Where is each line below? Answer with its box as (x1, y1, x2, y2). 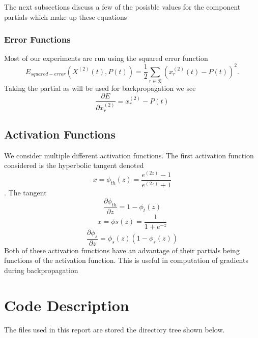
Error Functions (4, 33, 71, 46)
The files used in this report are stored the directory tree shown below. (4, 324, 225, 334)
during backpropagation (4, 264, 78, 275)
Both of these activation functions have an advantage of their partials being (4, 245, 240, 255)
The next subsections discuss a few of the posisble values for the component (4, 2, 241, 12)
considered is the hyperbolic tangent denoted (4, 160, 144, 171)
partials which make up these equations (4, 11, 127, 22)
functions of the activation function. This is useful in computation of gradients (4, 255, 248, 265)
